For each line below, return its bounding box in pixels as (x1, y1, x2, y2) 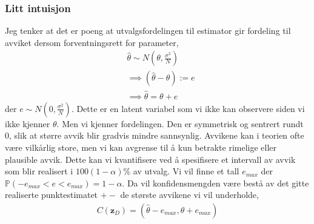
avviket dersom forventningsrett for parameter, (5, 36, 179, 48)
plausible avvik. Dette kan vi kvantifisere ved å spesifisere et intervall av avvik (5, 153, 296, 165)
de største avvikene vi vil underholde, (120, 188, 259, 201)
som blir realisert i (5, 165, 73, 177)
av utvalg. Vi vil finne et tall (133, 165, 239, 177)
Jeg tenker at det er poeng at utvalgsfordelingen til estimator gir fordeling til (5, 24, 291, 37)
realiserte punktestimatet (5, 188, 98, 201)
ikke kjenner (5, 117, 50, 130)
